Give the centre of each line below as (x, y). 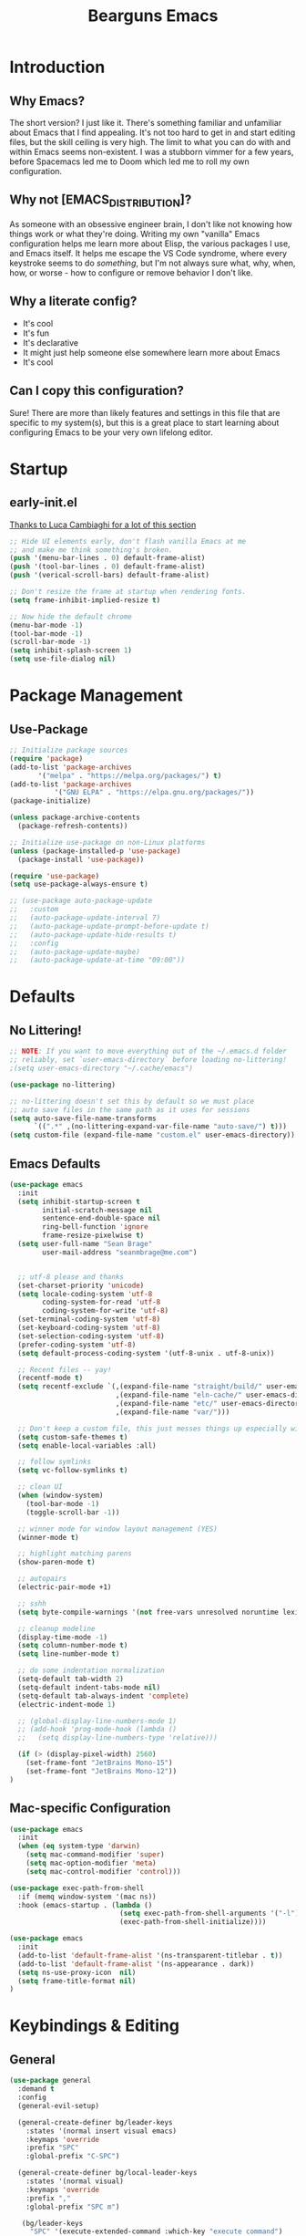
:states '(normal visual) (75, 2181)
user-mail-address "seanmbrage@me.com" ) (120, 1252)
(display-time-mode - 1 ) (62, 1637)
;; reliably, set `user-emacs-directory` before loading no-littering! (148, 1060)
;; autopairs (42, 1579)
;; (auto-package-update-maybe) (75, 952)
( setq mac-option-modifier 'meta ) (91, 1863)
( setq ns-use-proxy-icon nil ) (77, 1972)
